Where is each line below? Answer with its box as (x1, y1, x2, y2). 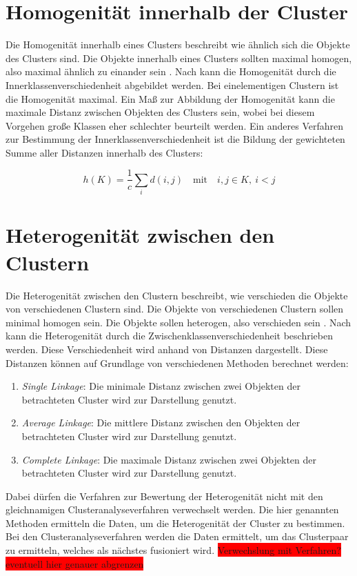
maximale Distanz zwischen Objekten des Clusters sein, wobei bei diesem (6, 105, 315, 119)
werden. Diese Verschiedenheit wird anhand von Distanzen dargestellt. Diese (6, 341, 328, 356)
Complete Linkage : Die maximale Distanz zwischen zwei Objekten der (21, 452, 316, 466)
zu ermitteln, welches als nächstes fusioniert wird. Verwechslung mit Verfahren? (6, 543, 341, 557)
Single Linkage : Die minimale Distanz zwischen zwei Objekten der (21, 379, 300, 393)
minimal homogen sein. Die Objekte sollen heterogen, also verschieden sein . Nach (6, 315, 351, 329)
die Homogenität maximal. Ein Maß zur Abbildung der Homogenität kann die (6, 91, 335, 106)
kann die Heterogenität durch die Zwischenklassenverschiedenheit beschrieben (6, 328, 333, 343)
